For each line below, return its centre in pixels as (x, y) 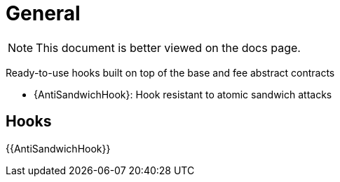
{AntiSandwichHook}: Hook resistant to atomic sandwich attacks (183, 94)
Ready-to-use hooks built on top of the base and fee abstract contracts (170, 72)
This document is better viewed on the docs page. (168, 47)
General (43, 13)
